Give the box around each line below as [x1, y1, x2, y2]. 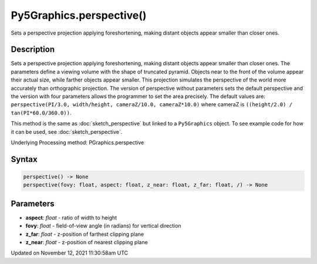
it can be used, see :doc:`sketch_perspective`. [11, 128, 123, 135]
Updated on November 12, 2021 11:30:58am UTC [11, 249, 129, 256]
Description [11, 45, 55, 55]
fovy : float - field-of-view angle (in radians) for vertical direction [25, 222, 181, 229]
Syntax [11, 154, 38, 164]
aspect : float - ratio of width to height [25, 214, 117, 221]
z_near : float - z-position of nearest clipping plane [25, 239, 148, 246]
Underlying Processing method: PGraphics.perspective [11, 138, 144, 146]
